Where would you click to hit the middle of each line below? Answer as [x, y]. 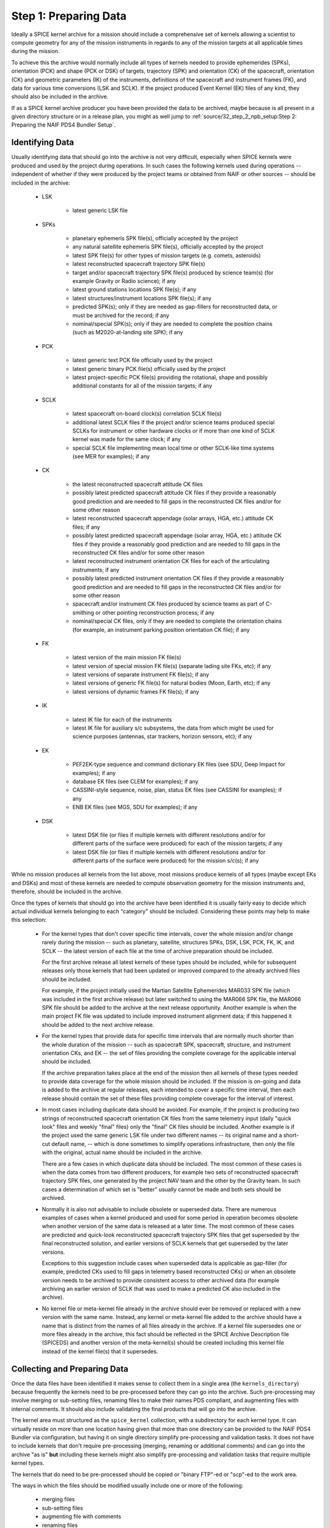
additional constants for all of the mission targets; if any [142, 386]
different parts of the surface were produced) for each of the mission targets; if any [178, 843]
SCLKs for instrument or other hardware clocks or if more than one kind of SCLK [174, 430]
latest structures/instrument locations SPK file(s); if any [142, 298]
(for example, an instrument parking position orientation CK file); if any [161, 630]
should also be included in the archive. [60, 97]
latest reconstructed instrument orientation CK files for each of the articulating [171, 561]
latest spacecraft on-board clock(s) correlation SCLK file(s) [147, 414]
